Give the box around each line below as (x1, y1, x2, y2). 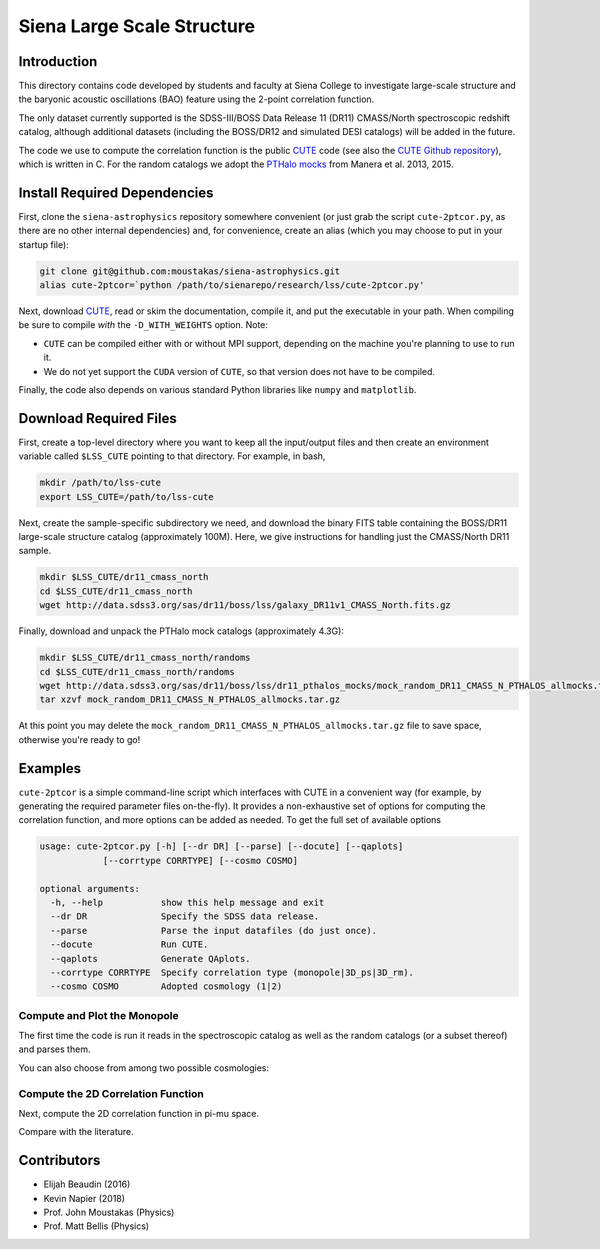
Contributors (18, 1152, 101, 1169)
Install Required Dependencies (18, 184, 214, 201)
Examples (18, 760, 82, 777)
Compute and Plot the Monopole (18, 1008, 179, 1022)
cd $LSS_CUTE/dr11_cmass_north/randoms (39, 666, 235, 677)
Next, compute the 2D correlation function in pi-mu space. (18, 1107, 260, 1119)
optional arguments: (39, 883, 140, 894)
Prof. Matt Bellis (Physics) (43, 1220, 150, 1232)
